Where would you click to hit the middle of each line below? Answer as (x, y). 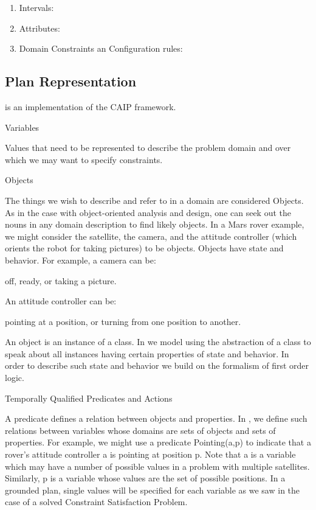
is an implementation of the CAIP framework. (91, 106)
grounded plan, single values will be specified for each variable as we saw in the (153, 490)
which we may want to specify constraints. (84, 159)
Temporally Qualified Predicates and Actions (89, 398)
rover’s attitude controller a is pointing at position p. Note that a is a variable (150, 454)
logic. (15, 378)
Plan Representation (71, 81)
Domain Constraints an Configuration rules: (101, 48)
